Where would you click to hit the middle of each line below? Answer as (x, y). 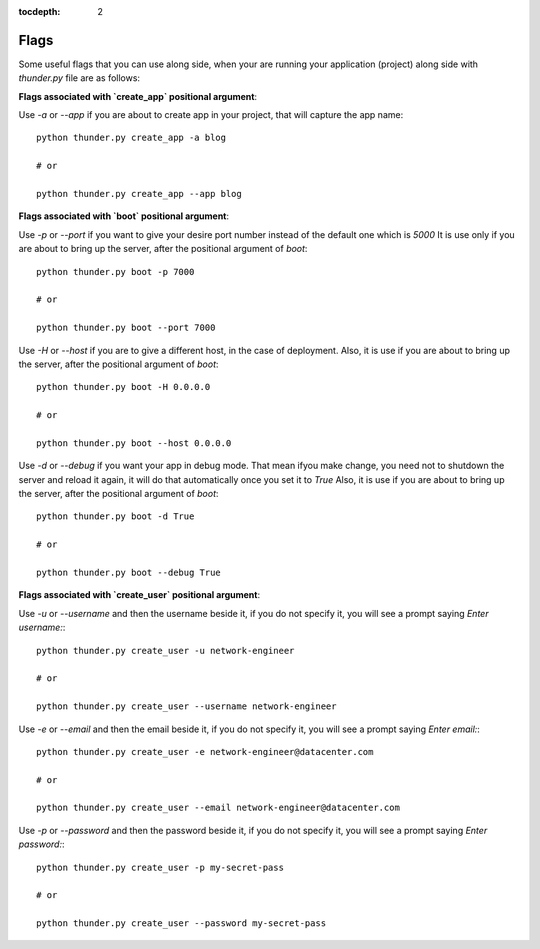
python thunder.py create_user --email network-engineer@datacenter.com (218, 808)
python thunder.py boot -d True (115, 516)
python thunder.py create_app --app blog (139, 194)
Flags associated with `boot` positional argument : (124, 216)
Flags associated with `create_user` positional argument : (139, 595)
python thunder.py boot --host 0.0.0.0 (134, 443)
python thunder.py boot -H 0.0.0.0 (123, 387)
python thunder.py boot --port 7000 (126, 328)
